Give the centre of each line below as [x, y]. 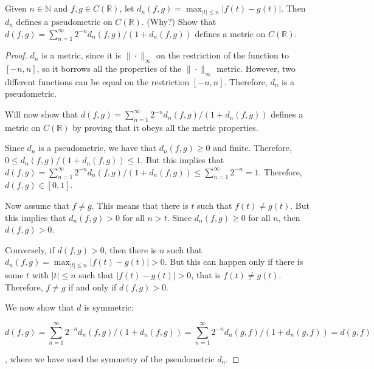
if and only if [92, 286]
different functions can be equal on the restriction [97, 81]
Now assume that [37, 206]
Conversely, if [30, 249]
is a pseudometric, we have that [98, 148]
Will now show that [42, 114]
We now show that [40, 307]
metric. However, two [256, 69]
